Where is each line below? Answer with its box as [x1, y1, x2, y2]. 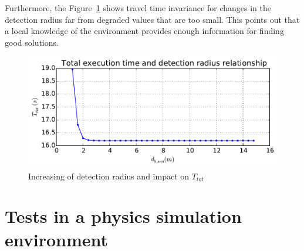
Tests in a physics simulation [5, 204, 242, 228]
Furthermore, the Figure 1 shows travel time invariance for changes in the [5, 2, 271, 13]
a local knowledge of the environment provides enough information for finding [5, 25, 284, 37]
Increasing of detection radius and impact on [28, 169, 190, 182]
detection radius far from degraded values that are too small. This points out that [5, 13, 300, 25]
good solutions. [5, 36, 59, 48]
